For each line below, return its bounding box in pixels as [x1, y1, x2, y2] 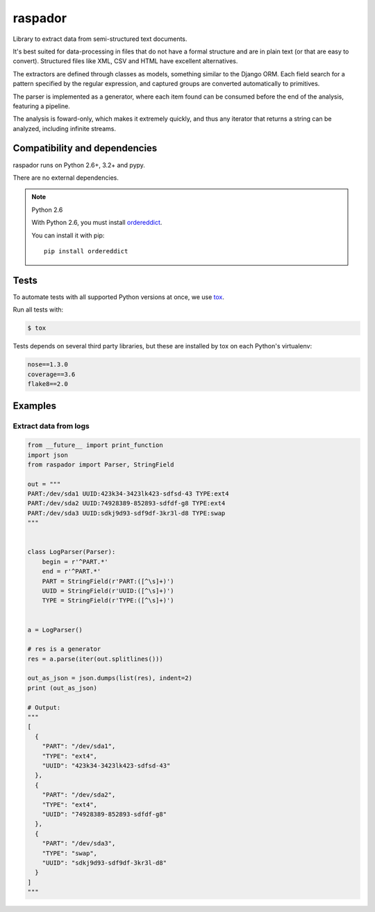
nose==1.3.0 [27, 361, 69, 369]
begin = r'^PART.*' [42, 557, 109, 566]
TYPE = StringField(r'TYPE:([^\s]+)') [42, 597, 174, 605]
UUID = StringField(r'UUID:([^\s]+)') [42, 586, 174, 595]
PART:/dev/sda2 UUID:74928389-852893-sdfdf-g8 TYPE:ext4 [27, 500, 226, 507]
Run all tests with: [12, 305, 64, 314]
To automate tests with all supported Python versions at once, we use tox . [12, 292, 225, 301]
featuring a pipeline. [12, 101, 71, 110]
